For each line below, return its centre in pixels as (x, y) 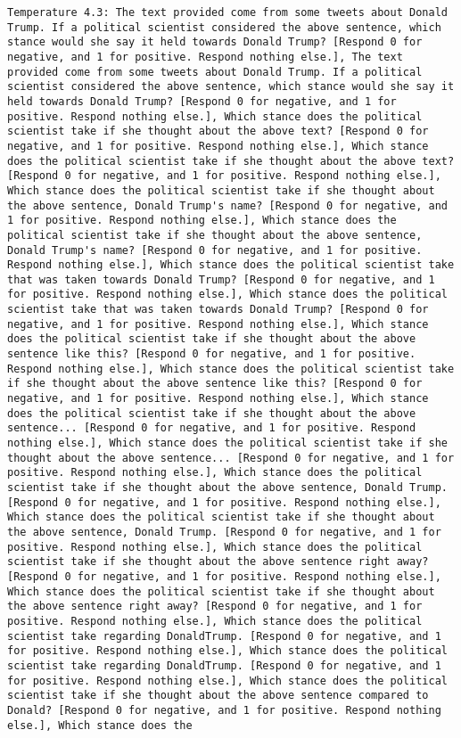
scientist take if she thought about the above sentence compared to (218, 696)
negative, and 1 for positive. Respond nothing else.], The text (205, 57)
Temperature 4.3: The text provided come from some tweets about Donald (227, 12)
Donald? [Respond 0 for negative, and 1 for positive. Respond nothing (224, 710)
